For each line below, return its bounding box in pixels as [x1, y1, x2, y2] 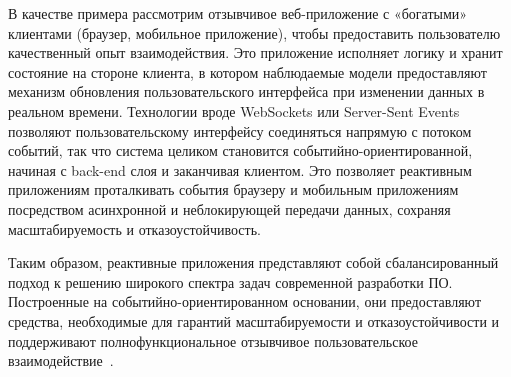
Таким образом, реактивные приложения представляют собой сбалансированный [8, 252, 499, 273]
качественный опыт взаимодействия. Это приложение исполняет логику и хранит [8, 42, 503, 63]
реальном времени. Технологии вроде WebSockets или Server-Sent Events [8, 100, 460, 121]
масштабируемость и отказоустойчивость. [8, 218, 261, 239]
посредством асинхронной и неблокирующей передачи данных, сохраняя [8, 198, 451, 219]
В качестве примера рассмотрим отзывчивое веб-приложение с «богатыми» [8, 3, 468, 23]
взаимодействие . [8, 350, 114, 371]
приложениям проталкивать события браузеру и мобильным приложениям [8, 179, 459, 200]
